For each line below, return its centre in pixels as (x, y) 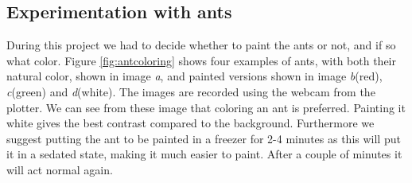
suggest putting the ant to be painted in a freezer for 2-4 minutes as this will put (204, 138)
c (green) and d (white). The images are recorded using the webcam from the (191, 91)
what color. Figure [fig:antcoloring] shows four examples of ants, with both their (201, 60)
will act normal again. (60, 169)
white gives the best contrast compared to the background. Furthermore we (190, 123)
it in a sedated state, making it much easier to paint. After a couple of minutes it (204, 154)
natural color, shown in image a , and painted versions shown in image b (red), (194, 76)
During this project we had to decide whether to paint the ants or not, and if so (201, 45)
